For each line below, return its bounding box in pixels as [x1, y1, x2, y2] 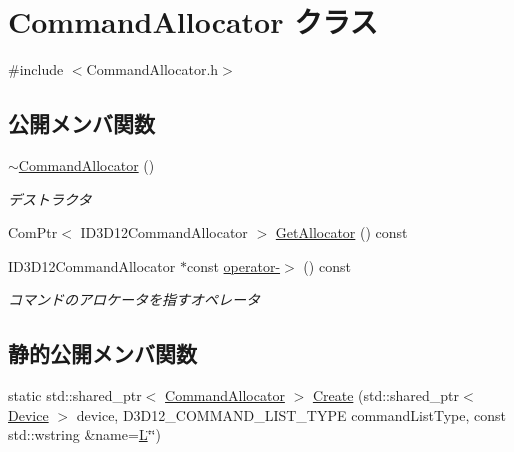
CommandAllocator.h [86, 59, 219, 80]
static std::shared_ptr [8, 385, 142, 406]
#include [8, 59, 64, 80]
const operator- [186, 255, 281, 276]
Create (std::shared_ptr [312, 385, 460, 406]
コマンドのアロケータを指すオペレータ [8, 289, 260, 310]
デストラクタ [8, 188, 92, 209]
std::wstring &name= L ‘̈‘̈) [8, 424, 161, 445]
